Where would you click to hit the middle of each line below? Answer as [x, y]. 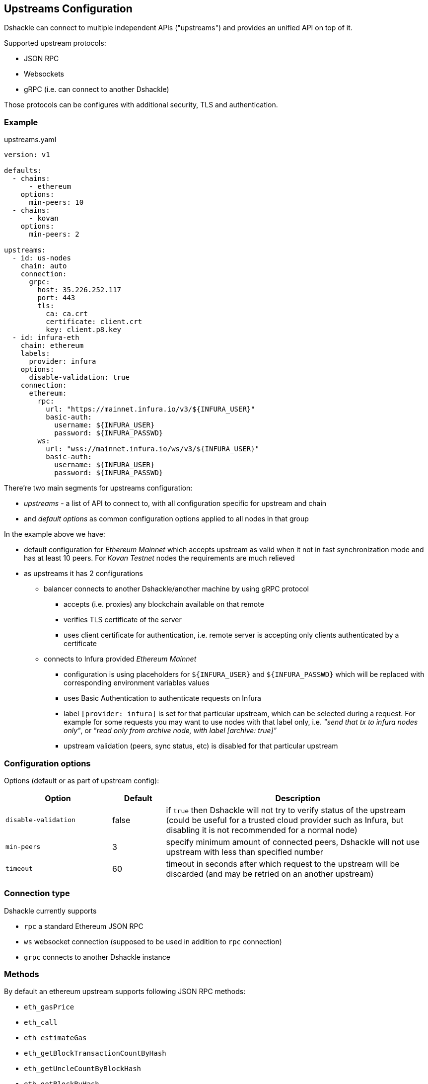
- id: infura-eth [46, 338]
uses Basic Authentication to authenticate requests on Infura [162, 698]
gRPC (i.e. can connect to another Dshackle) [97, 89]
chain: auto [44, 266]
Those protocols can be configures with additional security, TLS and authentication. [141, 105]
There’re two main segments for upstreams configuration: [98, 488]
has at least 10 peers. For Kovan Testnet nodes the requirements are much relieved [159, 558]
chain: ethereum [52, 346]
